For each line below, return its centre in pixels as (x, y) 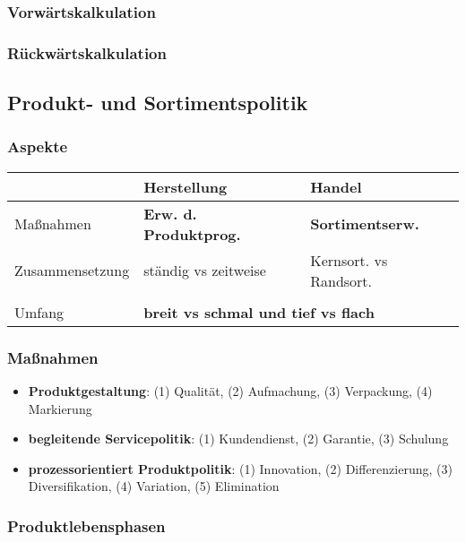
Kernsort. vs (349, 260)
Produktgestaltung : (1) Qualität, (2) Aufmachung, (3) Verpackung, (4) (230, 390)
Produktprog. (192, 234)
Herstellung (186, 186)
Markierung (60, 408)
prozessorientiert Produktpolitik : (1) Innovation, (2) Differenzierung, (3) (240, 468)
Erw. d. (170, 213)
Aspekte (38, 146)
